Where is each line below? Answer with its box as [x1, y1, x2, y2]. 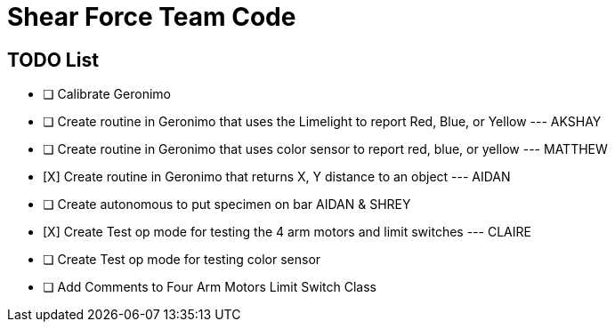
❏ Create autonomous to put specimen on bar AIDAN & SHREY [43, 197, 411, 213]
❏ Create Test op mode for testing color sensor [43, 252, 321, 268]
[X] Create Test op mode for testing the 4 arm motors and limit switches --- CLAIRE [43, 224, 531, 240]
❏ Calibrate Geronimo [43, 86, 171, 102]
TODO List [7, 48, 99, 71]
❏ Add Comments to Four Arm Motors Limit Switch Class [43, 279, 376, 295]
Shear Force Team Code [7, 2, 296, 32]
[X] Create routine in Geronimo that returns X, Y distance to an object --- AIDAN [43, 169, 511, 185]
